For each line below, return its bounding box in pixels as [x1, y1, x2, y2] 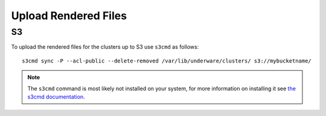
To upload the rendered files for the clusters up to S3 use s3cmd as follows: [11, 43, 199, 50]
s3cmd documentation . [27, 93, 85, 100]
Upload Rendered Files [11, 9, 127, 22]
